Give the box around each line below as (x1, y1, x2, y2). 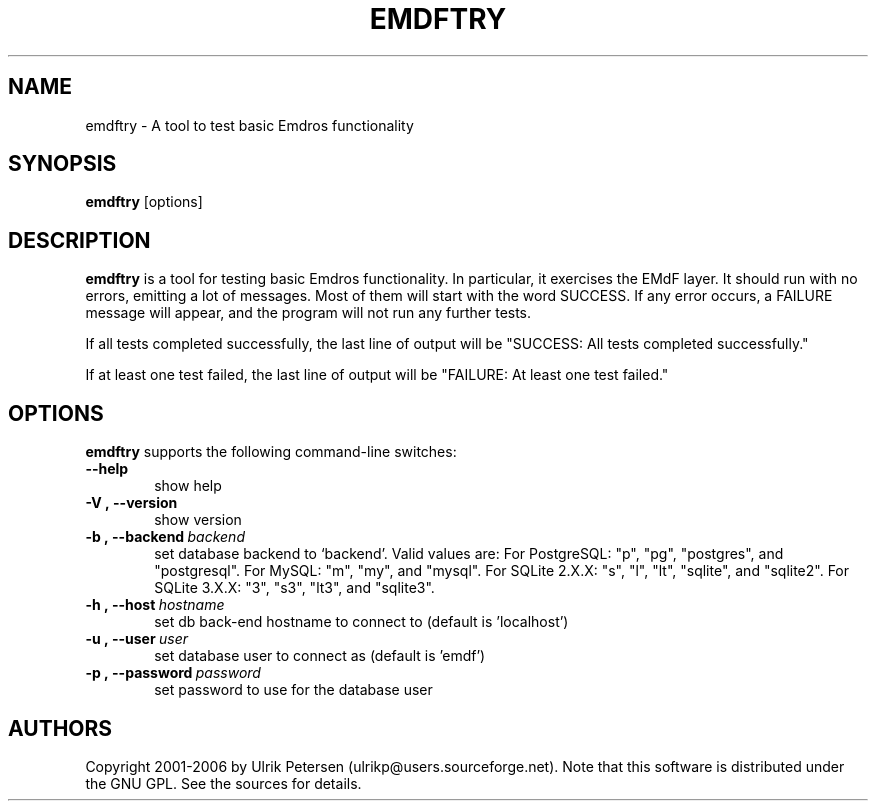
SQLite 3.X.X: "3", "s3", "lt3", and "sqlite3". (154, 579, 435, 597)
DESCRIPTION (8, 227, 151, 253)
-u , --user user (85, 630, 188, 648)
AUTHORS (8, 715, 113, 741)
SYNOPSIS (8, 151, 117, 177)
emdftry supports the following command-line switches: (85, 443, 457, 461)
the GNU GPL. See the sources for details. (85, 774, 362, 792)
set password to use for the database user (154, 681, 433, 699)
